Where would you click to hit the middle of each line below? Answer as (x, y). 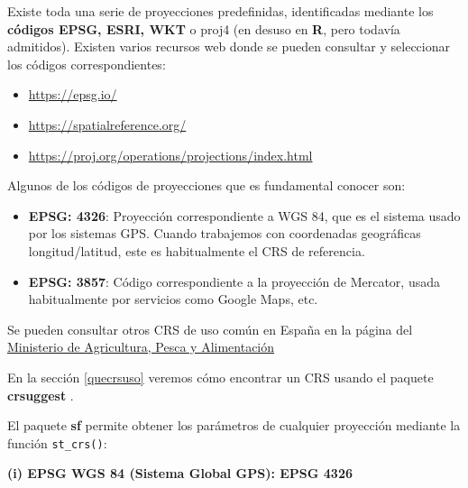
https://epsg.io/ (73, 94)
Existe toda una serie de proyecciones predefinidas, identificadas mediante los (220, 11)
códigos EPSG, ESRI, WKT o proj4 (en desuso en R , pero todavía (204, 28)
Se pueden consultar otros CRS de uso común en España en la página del (210, 329)
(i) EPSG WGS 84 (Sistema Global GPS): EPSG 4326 (180, 473)
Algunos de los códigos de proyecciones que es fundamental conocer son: (206, 185)
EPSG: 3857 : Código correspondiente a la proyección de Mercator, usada (234, 281)
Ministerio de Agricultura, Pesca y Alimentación (141, 347)
